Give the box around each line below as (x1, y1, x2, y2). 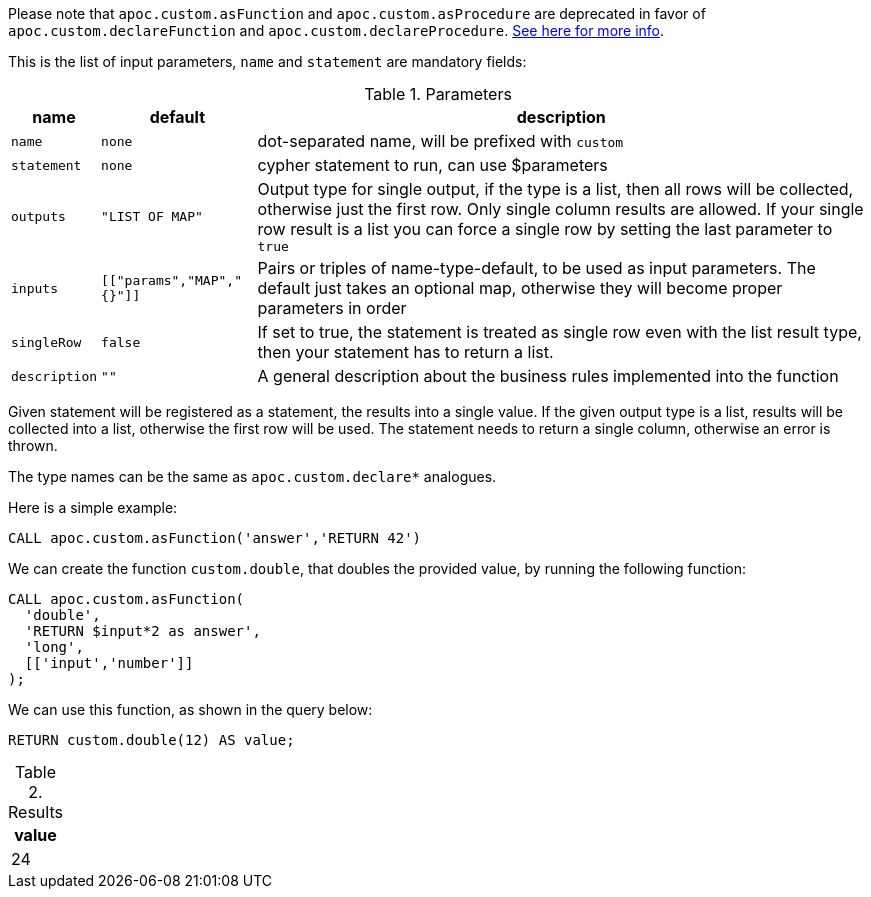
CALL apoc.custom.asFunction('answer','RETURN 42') (8, 530, 422, 546)
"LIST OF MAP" (101, 209, 203, 224)
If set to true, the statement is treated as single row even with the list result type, (257, 322, 862, 342)
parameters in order (257, 298, 407, 318)
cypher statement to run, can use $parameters (257, 155, 608, 175)
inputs (11, 280, 58, 296)
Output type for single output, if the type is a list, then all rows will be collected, (257, 179, 854, 199)
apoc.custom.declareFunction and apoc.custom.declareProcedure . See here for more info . (8, 22, 665, 39)
